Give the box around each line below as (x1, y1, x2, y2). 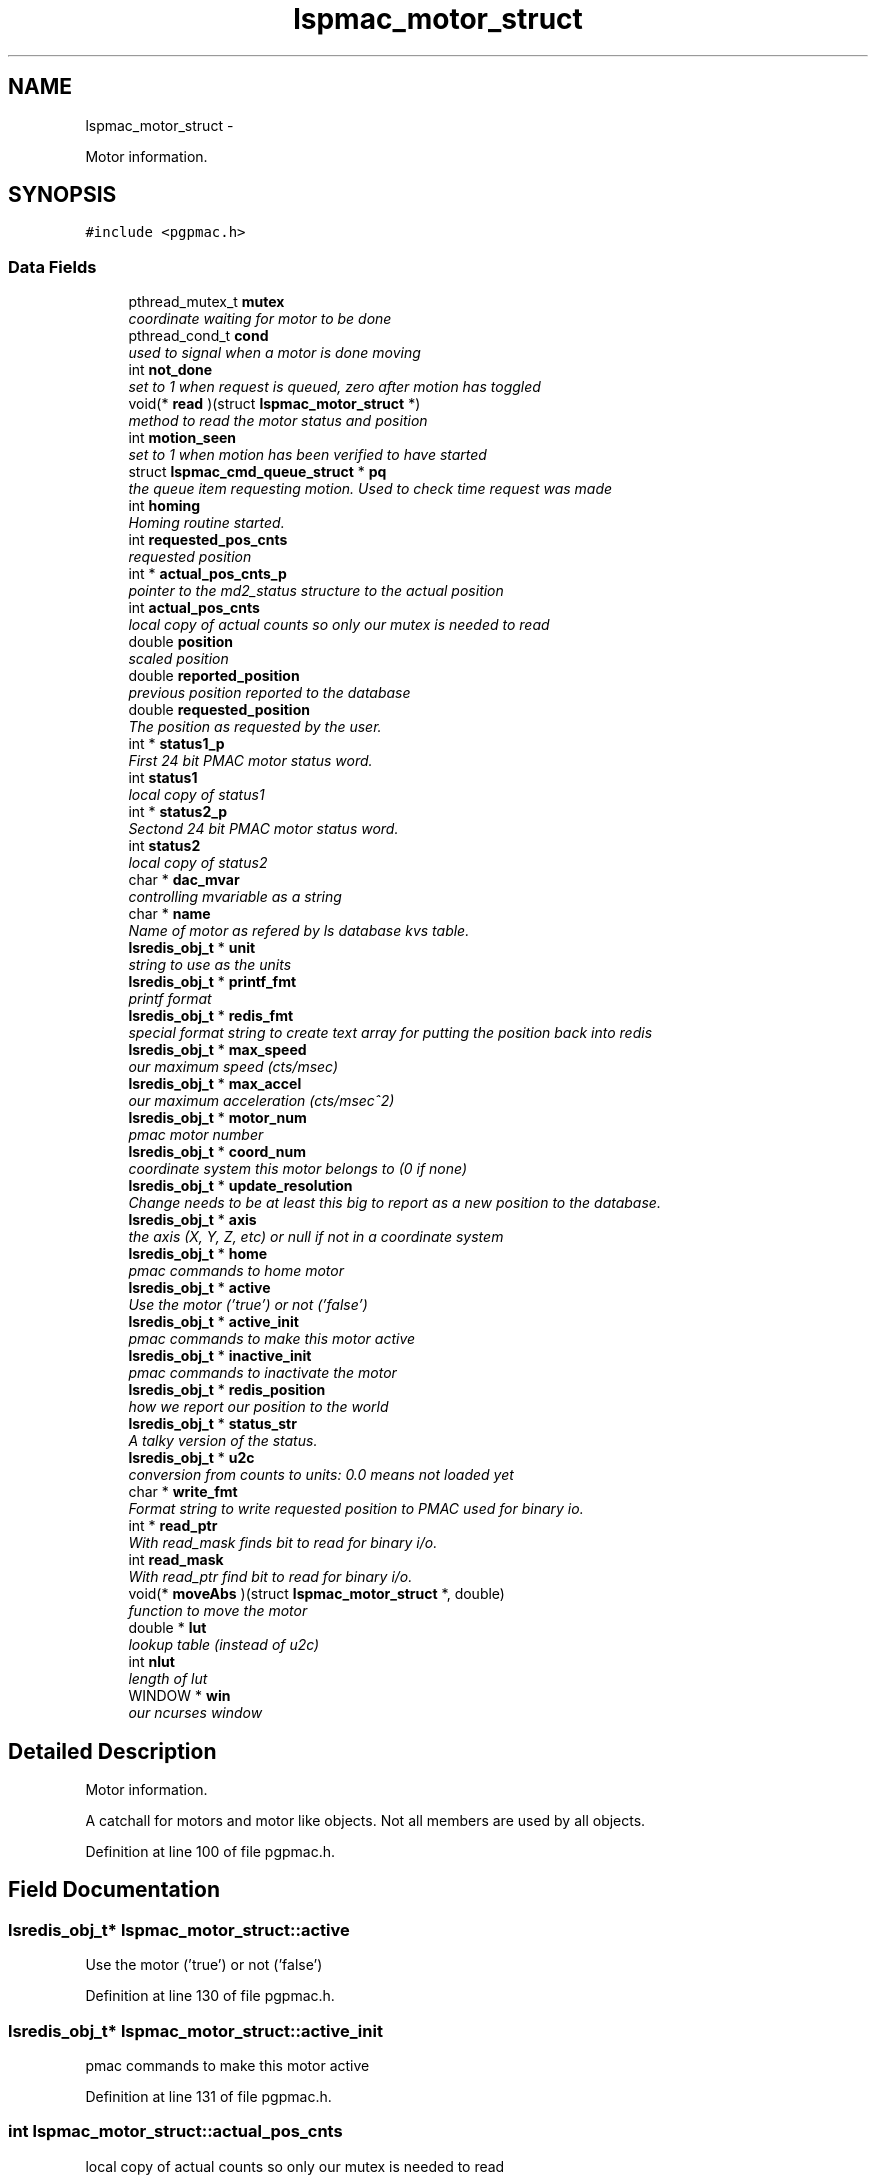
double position (128, 633, 233, 651)
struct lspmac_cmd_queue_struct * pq (128, 463, 387, 481)
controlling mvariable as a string (128, 888, 342, 906)
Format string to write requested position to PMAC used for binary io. (128, 1500, 584, 1518)
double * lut (128, 1619, 207, 1637)
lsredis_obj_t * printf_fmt (128, 973, 297, 991)
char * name (128, 905, 211, 923)
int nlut (128, 1653, 175, 1671)
